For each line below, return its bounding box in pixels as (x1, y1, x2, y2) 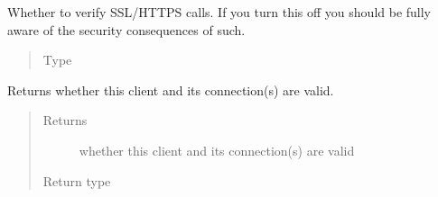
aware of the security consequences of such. (7, 20, 246, 39)
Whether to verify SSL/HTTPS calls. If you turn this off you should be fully (7, 3, 432, 21)
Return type (42, 171, 111, 190)
